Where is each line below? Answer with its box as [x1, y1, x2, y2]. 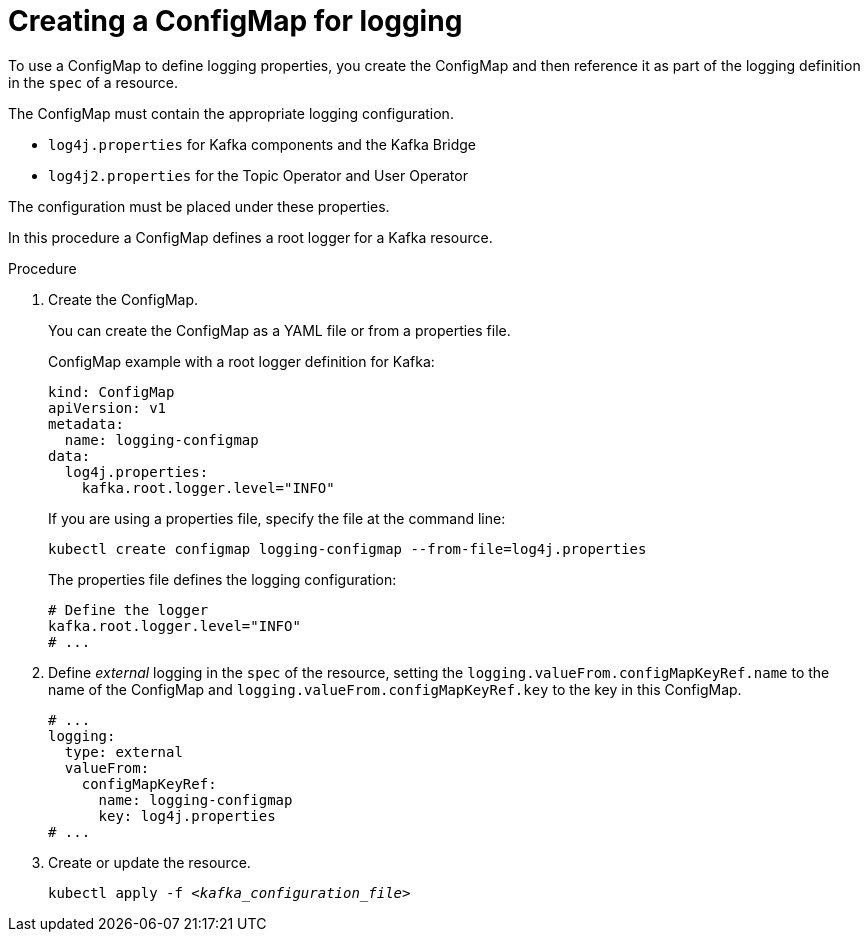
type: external [64, 743, 183, 760]
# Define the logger [48, 601, 209, 618]
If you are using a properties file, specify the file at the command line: [48, 509, 506, 527]
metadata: [48, 415, 124, 432]
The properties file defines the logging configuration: [48, 570, 397, 588]
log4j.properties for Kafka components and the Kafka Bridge [48, 135, 477, 153]
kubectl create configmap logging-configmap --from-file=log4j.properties [48, 540, 647, 557]
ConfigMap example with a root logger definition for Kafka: [48, 352, 435, 370]
